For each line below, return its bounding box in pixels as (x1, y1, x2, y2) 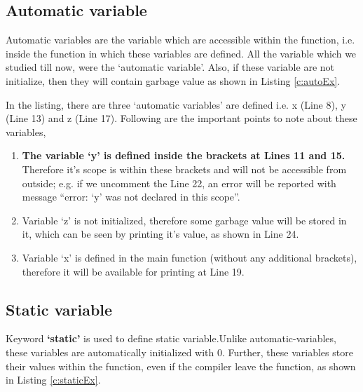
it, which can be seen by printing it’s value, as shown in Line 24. (22, 227, 299, 241)
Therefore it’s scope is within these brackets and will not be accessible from (22, 161, 347, 176)
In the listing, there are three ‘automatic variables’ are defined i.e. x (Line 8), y (6, 97, 346, 111)
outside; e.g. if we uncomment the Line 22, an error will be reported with (22, 175, 336, 190)
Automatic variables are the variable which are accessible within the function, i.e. (6, 32, 355, 47)
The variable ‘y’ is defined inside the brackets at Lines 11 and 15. (22, 148, 345, 163)
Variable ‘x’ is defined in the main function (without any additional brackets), (22, 250, 357, 264)
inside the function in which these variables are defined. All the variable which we (6, 46, 357, 60)
